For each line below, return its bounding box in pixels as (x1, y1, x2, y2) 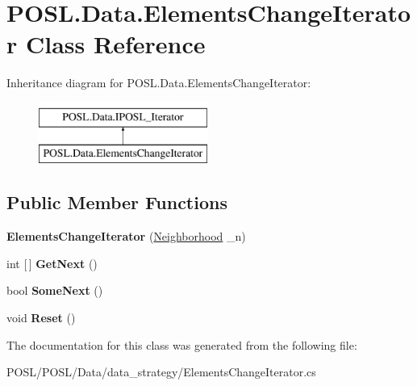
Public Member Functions (6, 190, 227, 215)
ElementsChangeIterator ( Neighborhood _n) (6, 228, 246, 245)
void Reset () (6, 309, 76, 326)
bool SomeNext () (6, 282, 103, 299)
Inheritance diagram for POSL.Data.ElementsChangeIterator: (6, 74, 311, 91)
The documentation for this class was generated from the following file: (6, 336, 357, 353)
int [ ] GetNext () (6, 254, 98, 271)
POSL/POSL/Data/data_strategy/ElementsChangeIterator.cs (6, 363, 316, 380)
